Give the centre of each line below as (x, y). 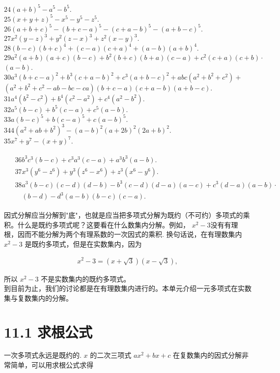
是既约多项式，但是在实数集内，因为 (83, 244)
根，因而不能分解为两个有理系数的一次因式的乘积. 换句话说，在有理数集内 (123, 234)
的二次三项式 (111, 355)
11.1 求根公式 (48, 331)
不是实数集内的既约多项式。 (86, 278)
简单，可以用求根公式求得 (52, 365)
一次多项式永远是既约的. (43, 355)
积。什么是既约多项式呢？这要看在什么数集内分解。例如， (97, 224)
